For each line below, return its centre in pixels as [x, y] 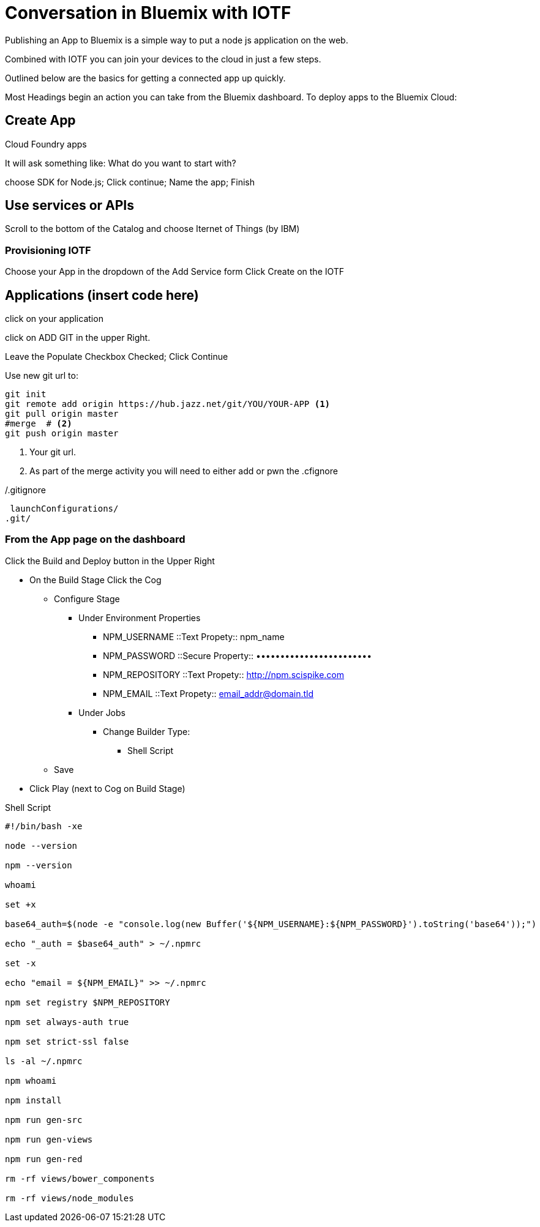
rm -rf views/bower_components [80, 1178]
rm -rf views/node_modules [69, 1198]
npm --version [39, 865]
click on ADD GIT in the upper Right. [78, 338]
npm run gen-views [49, 1139]
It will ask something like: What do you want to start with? [121, 163]
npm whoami [31, 1080]
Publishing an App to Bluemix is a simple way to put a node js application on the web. [177, 40]
